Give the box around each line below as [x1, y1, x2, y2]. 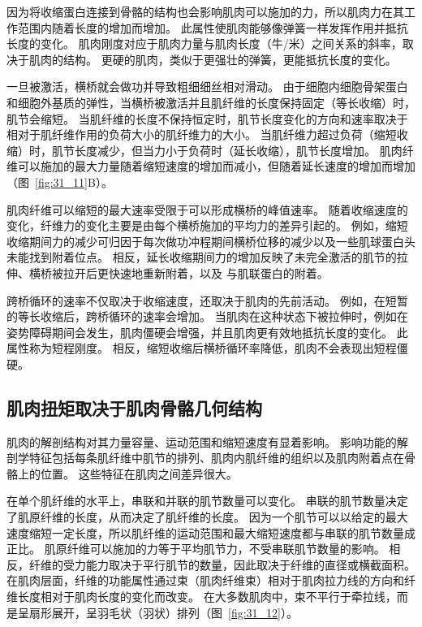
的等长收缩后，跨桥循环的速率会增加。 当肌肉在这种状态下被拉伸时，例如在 [6, 308, 408, 325]
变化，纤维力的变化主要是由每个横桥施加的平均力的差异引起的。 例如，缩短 [6, 217, 408, 234]
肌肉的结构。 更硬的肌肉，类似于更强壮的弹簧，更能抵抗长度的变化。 [28, 50, 397, 67]
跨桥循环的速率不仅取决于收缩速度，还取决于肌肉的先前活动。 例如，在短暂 [6, 292, 408, 309]
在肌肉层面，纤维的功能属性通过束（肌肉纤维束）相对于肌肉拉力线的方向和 [6, 572, 404, 589]
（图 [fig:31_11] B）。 [6, 173, 113, 190]
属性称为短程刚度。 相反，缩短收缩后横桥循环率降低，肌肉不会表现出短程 [6, 339, 397, 357]
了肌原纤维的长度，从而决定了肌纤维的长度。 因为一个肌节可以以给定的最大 [6, 508, 408, 525]
